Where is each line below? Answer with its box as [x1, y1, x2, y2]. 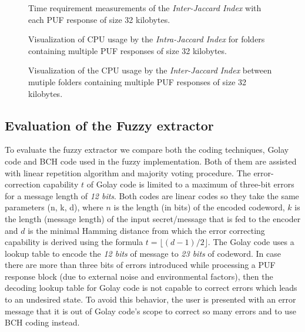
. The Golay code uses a [207, 236, 294, 248]
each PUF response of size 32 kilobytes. [28, 13, 170, 25]
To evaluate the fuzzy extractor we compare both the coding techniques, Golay [5, 143, 289, 156]
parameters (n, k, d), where [5, 201, 103, 213]
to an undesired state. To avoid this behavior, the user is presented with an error [5, 293, 296, 306]
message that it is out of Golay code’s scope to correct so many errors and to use [5, 304, 296, 317]
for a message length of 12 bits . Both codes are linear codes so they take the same [5, 189, 299, 202]
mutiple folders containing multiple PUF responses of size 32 [28, 75, 247, 88]
